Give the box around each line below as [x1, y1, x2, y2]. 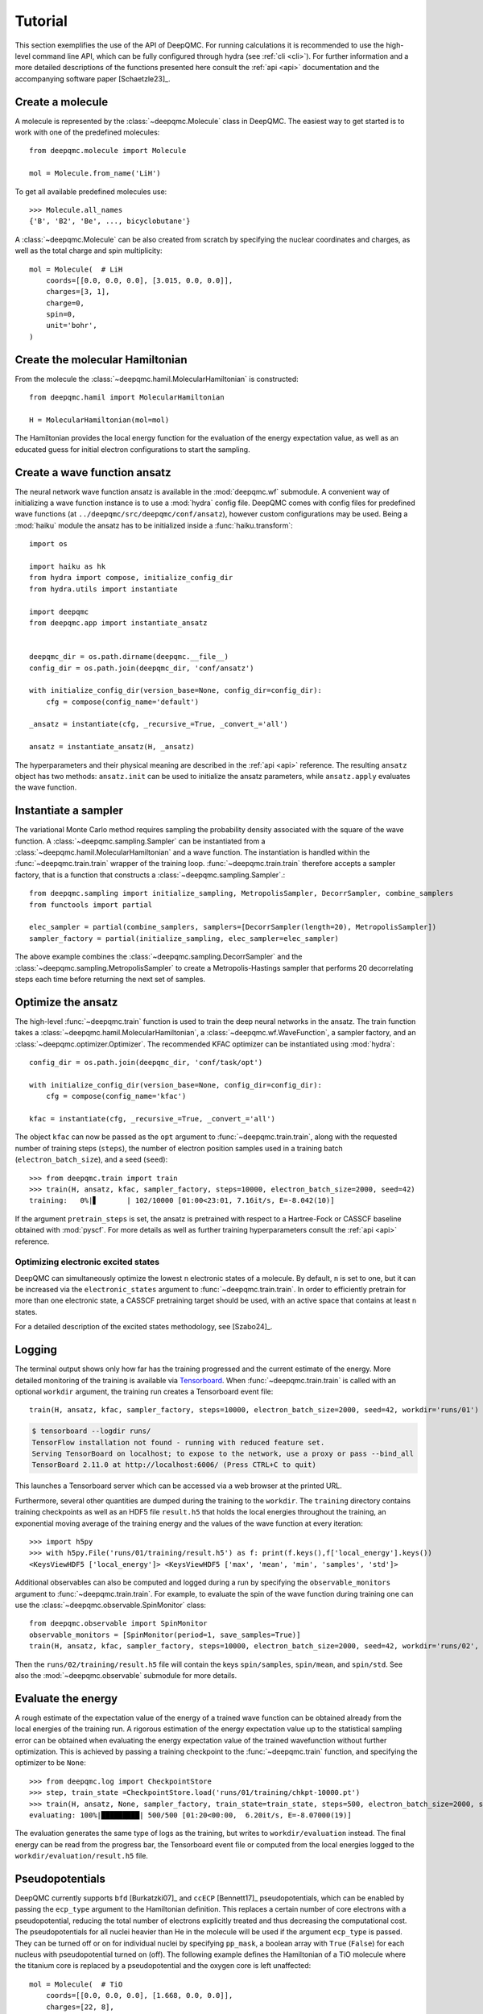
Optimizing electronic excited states [14, 1257, 160, 1268]
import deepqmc [29, 607, 89, 616]
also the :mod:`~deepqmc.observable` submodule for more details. [14, 1670, 237, 1680]
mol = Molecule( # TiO [29, 1979, 123, 1989]
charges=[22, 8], [45, 2002, 114, 2012]
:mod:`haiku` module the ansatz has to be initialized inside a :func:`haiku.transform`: [14, 520, 293, 530]
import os [29, 540, 68, 549]
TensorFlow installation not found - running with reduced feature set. [31, 1438, 325, 1447]
